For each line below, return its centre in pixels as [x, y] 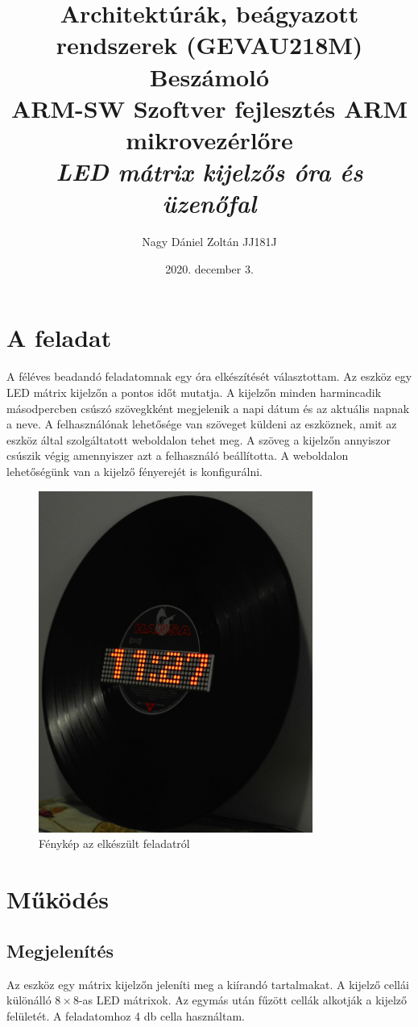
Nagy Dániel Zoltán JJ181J [209, 242]
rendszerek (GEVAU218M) [209, 45]
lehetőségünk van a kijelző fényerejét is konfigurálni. [135, 471]
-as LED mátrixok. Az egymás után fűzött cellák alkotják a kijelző [243, 1000]
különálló [29, 1000]
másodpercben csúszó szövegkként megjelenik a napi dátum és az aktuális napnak [208, 408]
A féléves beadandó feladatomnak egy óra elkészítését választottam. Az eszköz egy [209, 376]
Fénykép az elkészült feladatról [114, 843]
